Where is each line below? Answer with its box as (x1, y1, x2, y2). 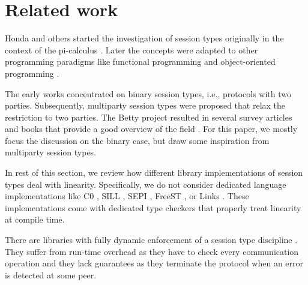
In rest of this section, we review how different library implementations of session (5, 166, 303, 179)
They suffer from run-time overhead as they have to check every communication (5, 245, 299, 257)
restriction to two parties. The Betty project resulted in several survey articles (5, 110, 292, 123)
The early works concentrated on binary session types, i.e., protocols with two (5, 87, 292, 100)
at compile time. (5, 213, 65, 226)
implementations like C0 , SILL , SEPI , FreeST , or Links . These (5, 190, 249, 202)
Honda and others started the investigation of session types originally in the (5, 32, 284, 44)
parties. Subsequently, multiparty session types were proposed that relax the (5, 99, 286, 112)
